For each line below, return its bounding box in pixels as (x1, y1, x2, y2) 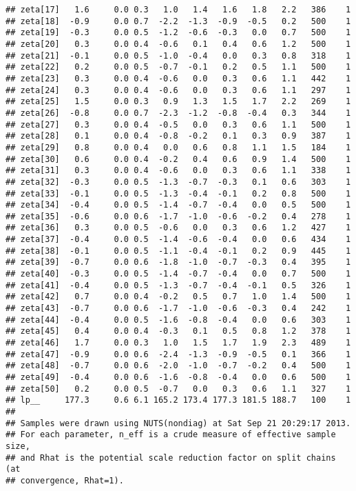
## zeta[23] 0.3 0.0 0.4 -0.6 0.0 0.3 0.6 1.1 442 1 (6, 73, 351, 83)
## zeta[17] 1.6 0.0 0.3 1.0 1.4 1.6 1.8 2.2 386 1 (6, 5, 351, 14)
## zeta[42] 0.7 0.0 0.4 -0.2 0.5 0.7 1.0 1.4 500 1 (6, 292, 351, 302)
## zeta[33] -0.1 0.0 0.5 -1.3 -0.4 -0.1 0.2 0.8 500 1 (6, 188, 351, 199)
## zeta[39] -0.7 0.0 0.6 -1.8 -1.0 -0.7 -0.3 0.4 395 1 (6, 257, 351, 268)
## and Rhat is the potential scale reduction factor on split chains (6, 452, 336, 463)
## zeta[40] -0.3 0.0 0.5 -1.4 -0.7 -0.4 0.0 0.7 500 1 (6, 269, 351, 279)
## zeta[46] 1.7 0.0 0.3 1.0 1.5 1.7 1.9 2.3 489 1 (6, 338, 351, 348)
